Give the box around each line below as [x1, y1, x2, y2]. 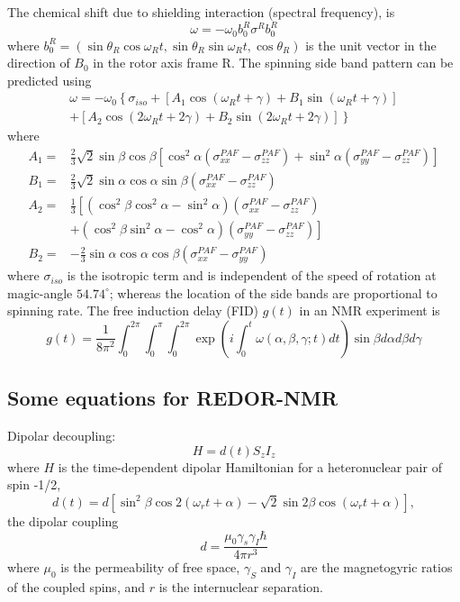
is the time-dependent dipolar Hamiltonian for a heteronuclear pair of [58, 457, 442, 476]
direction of [7, 53, 70, 72]
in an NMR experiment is [299, 301, 440, 320]
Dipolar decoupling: [7, 426, 116, 445]
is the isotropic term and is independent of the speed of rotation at [67, 266, 437, 285]
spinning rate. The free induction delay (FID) [7, 301, 259, 320]
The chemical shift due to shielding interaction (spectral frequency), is [7, 3, 395, 21]
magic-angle [7, 283, 73, 302]
